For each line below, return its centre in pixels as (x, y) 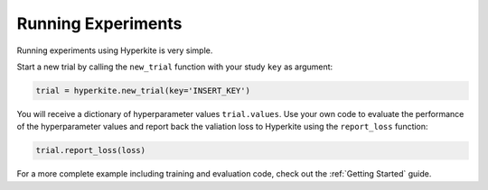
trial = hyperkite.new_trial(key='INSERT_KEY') (143, 90)
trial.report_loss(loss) (91, 150)
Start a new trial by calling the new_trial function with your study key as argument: (175, 67)
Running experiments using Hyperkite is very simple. (115, 50)
